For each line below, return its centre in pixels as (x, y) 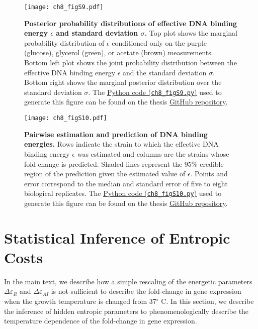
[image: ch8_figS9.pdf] (64, 7)
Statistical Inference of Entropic (117, 237)
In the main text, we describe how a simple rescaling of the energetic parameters (128, 281)
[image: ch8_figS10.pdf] (66, 118)
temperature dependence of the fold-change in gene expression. (101, 321)
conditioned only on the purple (159, 42)
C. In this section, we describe (207, 301)
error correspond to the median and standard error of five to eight (126, 183)
